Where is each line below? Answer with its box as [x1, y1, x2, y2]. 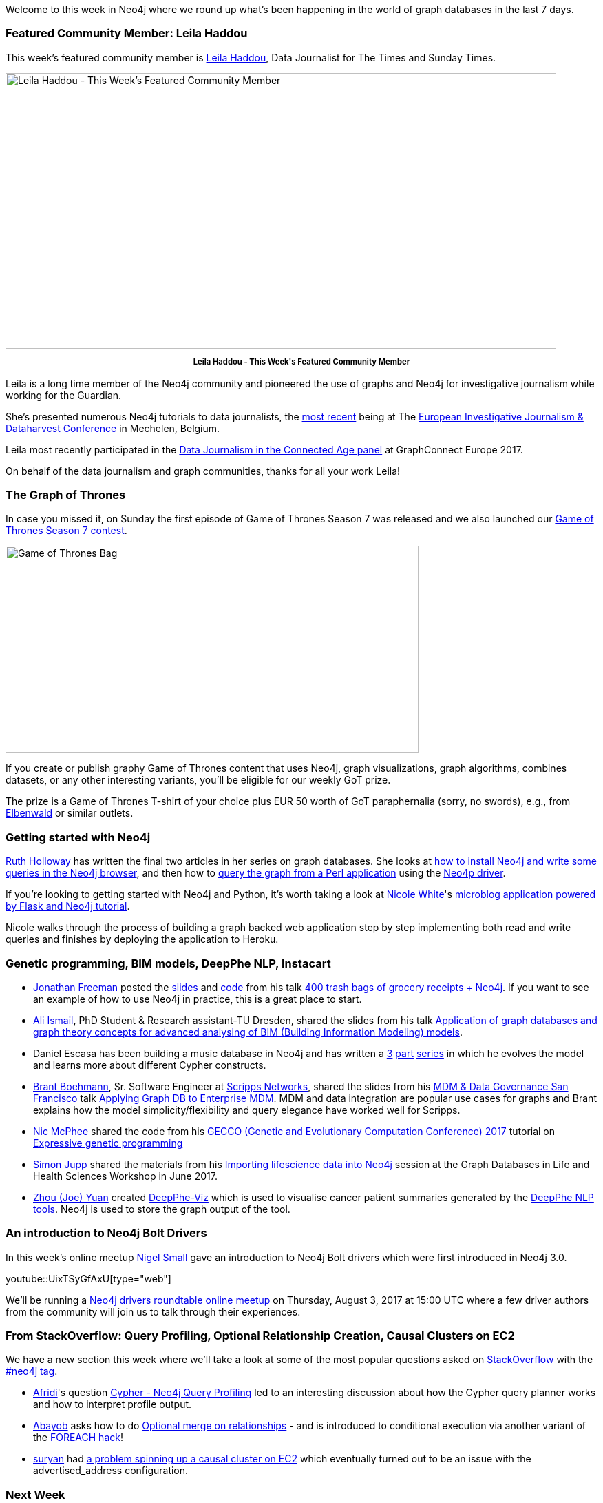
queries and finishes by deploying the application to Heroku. [6, 933, 279, 945]
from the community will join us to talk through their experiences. [6, 1305, 301, 1318]
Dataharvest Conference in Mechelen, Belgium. [6, 422, 220, 434]
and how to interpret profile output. [33, 1398, 192, 1411]
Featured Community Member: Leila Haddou [6, 26, 248, 41]
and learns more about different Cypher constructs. [33, 1059, 266, 1071]
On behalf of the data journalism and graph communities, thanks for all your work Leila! [6, 464, 401, 477]
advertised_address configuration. [33, 1464, 189, 1477]
